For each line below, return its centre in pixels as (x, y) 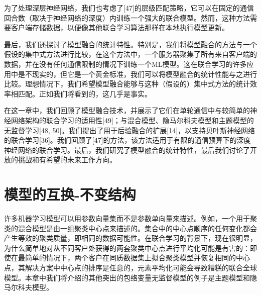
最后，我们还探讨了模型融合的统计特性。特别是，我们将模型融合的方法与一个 (130, 44)
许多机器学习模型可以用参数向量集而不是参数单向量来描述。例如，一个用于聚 (130, 218)
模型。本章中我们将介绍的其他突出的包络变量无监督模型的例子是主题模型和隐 (130, 277)
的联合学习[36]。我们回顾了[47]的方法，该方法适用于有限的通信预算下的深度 (127, 140)
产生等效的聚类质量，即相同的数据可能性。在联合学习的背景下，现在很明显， (130, 238)
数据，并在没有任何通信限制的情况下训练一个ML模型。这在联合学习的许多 (125, 64)
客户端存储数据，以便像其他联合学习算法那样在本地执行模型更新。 (120, 27)
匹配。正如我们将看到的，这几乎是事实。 (85, 93)
